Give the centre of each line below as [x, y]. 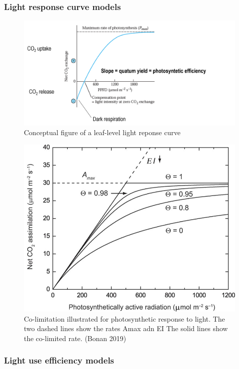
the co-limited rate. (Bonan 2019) [75, 338]
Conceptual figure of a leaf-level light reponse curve [102, 132]
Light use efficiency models [59, 360]
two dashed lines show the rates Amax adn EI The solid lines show [126, 328]
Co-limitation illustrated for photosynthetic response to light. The [124, 318]
